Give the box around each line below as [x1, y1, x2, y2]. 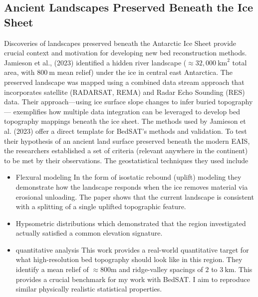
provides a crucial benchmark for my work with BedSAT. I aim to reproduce [15, 274, 250, 284]
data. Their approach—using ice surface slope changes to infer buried [4, 96, 216, 107]
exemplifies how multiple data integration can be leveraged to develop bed [13, 106, 241, 116]
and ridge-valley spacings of [119, 264, 203, 275]
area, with [4, 67, 35, 77]
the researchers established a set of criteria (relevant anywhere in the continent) [4, 145, 248, 156]
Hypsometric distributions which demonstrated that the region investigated [15, 218, 246, 228]
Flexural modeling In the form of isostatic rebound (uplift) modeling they [15, 172, 242, 182]
